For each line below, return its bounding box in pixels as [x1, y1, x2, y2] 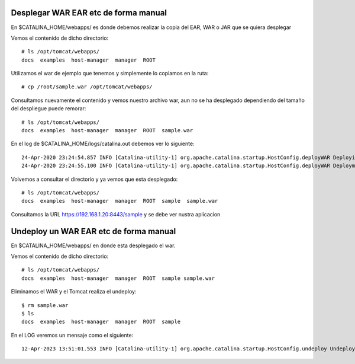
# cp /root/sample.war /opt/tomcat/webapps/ [21, 84, 153, 90]
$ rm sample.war [21, 302, 69, 308]
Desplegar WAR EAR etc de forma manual [11, 8, 167, 18]
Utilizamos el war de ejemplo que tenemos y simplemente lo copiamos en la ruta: [11, 70, 209, 77]
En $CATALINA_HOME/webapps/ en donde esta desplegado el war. [11, 242, 176, 249]
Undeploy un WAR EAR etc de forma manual [11, 226, 176, 237]
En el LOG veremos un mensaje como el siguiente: [11, 331, 134, 339]
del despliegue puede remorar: [11, 105, 86, 112]
